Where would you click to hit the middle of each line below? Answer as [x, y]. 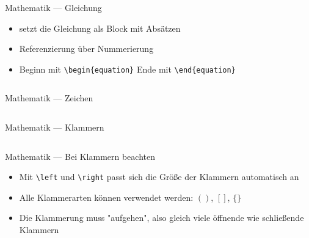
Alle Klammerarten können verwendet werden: [106, 197]
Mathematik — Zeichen [49, 98]
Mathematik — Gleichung [53, 7]
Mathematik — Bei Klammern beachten [80, 156]
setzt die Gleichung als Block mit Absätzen [100, 28]
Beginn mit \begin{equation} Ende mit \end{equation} [127, 69]
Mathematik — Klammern [55, 127]
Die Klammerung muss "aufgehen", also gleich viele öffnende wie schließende [162, 218]
